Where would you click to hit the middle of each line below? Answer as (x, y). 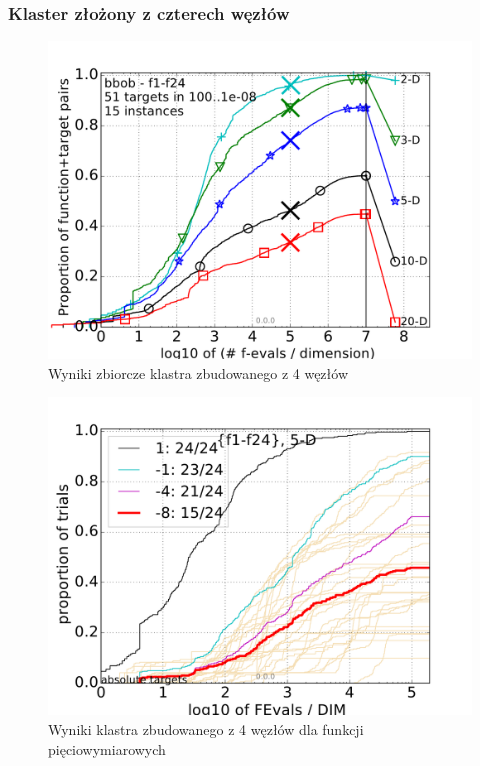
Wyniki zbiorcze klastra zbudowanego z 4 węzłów (198, 372)
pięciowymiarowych (107, 748)
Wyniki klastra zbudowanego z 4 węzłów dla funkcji (206, 729)
